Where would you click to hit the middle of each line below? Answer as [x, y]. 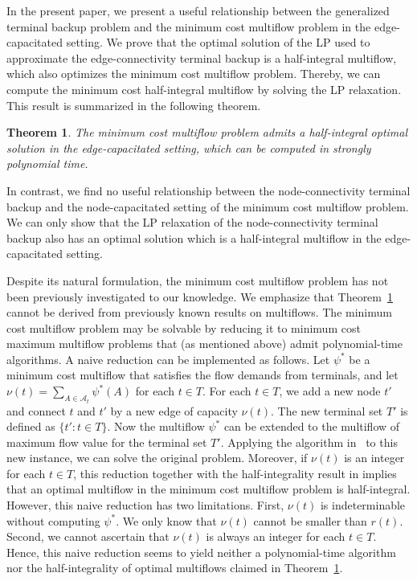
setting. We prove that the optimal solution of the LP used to [218, 42]
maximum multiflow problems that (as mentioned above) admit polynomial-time [204, 344]
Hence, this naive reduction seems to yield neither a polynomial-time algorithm [201, 552]
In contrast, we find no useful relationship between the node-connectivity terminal [208, 190]
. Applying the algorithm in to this [309, 442]
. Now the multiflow [156, 426]
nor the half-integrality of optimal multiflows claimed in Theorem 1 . [175, 568]
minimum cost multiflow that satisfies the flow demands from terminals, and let [202, 375]
